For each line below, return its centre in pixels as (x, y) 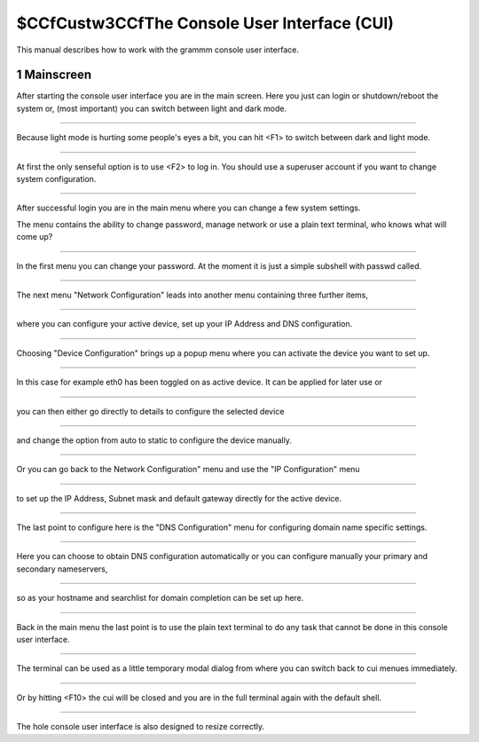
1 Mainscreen (54, 75)
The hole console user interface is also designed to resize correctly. (141, 727)
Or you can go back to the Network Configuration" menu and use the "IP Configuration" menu (188, 470)
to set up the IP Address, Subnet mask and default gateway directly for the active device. (179, 498)
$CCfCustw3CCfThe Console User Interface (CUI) (205, 23)
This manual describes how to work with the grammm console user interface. (157, 50)
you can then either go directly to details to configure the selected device (150, 411)
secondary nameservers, (62, 569)
